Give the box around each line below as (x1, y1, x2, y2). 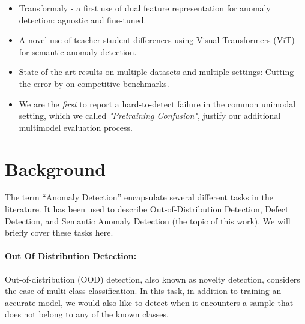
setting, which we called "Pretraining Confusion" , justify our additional (19, 109, 281, 122)
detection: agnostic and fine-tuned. (19, 13, 146, 26)
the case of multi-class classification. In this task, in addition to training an (5, 284, 282, 297)
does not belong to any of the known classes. (5, 308, 169, 320)
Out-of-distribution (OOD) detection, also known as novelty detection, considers (5, 272, 300, 285)
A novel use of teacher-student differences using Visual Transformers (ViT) (19, 34, 295, 46)
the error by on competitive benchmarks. (19, 77, 169, 89)
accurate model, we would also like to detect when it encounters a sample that (5, 296, 294, 308)
